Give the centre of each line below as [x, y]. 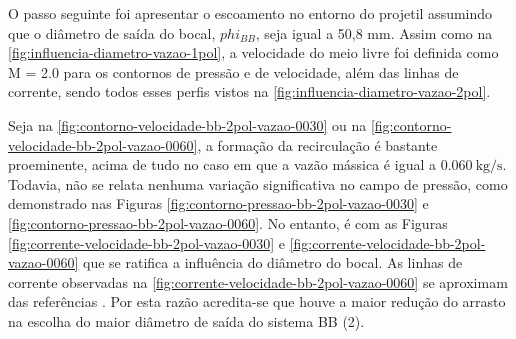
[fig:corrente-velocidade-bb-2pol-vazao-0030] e [146, 242]
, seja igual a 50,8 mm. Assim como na [374, 32]
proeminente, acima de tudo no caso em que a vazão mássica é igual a [222, 164]
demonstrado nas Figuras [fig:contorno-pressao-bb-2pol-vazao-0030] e [218, 203]
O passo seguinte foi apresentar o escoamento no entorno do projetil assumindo [250, 13]
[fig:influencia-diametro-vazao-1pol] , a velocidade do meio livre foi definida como [253, 52]
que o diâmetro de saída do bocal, [112, 32]
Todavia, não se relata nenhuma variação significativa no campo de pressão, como [258, 183]
